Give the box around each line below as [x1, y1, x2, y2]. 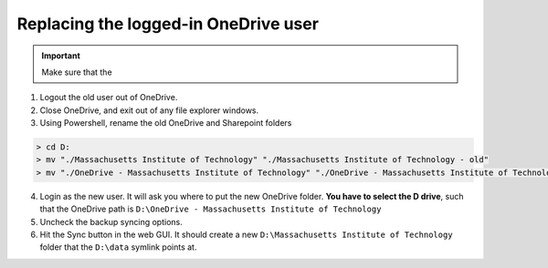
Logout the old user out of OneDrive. [39, 92, 178, 103]
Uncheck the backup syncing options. [39, 216, 183, 227]
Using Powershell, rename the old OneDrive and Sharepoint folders [39, 118, 292, 129]
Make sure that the [41, 67, 113, 77]
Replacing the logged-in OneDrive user [16, 14, 320, 34]
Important [41, 50, 81, 61]
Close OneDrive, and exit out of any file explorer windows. [39, 105, 259, 116]
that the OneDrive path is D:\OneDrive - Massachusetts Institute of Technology [39, 203, 382, 214]
